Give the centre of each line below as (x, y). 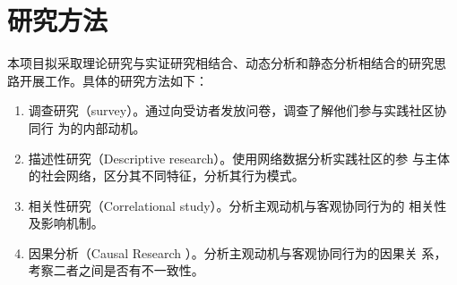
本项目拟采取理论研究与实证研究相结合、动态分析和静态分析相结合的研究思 (227, 63)
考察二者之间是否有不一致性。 (116, 270)
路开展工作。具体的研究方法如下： (108, 80)
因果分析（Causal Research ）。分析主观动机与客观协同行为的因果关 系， (237, 252)
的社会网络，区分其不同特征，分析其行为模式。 (166, 176)
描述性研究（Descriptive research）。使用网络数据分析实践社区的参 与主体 (239, 158)
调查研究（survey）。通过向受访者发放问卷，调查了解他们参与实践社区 (231, 110)
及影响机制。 (66, 223)
